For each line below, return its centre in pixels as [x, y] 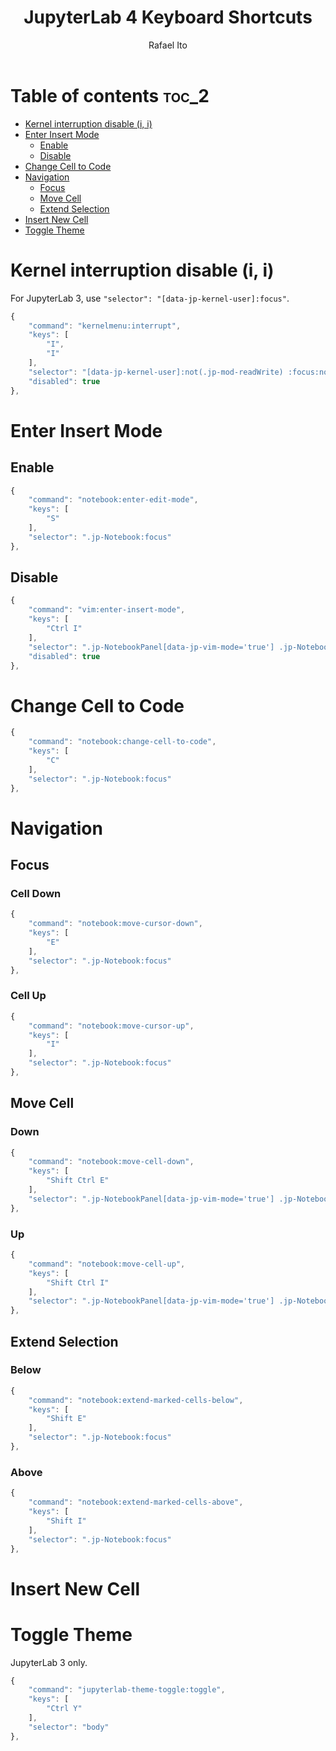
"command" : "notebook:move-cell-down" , [111, 1162]
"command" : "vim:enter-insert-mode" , [107, 610]
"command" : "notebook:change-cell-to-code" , [122, 742]
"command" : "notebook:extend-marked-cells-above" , [136, 1502]
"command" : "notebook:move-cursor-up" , [111, 1026]
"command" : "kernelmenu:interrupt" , [105, 326]
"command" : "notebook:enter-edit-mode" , [113, 500]
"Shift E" [66, 1419]
